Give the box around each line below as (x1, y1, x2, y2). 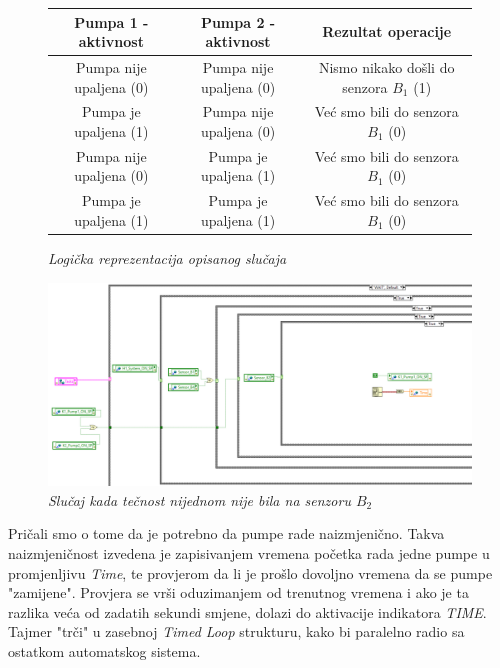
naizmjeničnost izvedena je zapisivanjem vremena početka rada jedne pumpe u (8, 543, 490, 564)
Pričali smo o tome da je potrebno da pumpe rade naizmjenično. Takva (8, 523, 445, 544)
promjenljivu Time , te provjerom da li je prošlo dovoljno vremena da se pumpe (8, 562, 493, 583)
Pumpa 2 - (200, 11, 276, 32)
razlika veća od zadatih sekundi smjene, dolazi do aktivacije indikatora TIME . (8, 601, 487, 622)
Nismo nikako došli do (318, 56, 455, 77)
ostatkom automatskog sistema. (8, 641, 201, 661)
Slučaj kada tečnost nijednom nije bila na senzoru (48, 489, 351, 510)
